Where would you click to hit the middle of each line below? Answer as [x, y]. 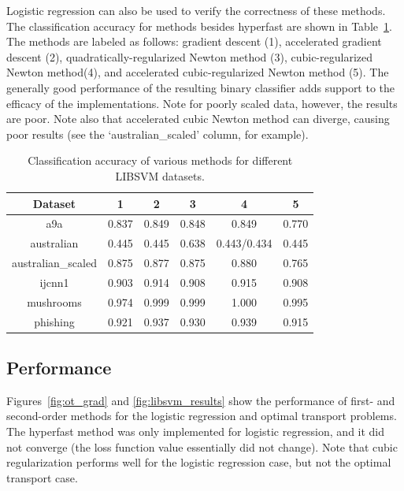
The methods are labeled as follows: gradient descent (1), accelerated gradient [194, 41]
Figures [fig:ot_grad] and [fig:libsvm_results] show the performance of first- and [201, 400]
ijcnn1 [54, 282]
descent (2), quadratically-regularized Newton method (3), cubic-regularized [190, 56]
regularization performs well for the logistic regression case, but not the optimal [199, 462]
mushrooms [54, 301]
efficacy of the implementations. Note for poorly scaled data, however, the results [202, 103]
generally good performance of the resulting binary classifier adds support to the [201, 87]
